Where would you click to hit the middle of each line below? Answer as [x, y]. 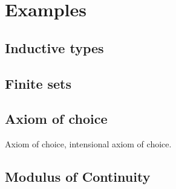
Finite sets [38, 83]
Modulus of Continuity [78, 177]
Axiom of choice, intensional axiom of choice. [88, 144]
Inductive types [54, 47]
